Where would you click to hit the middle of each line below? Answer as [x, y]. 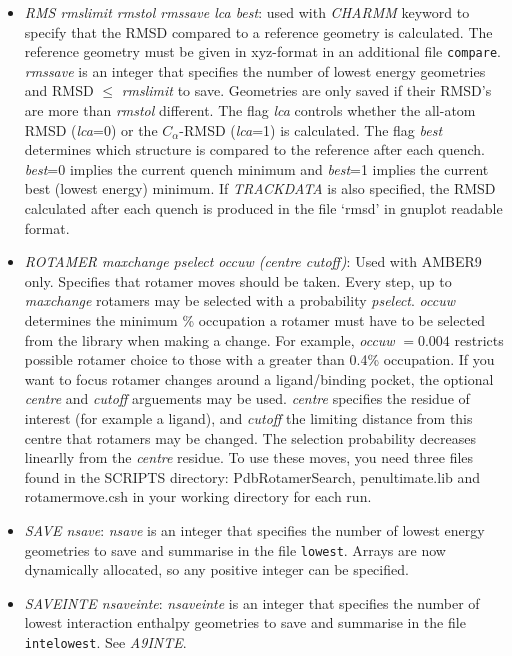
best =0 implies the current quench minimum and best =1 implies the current [256, 168]
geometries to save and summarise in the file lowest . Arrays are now [235, 549]
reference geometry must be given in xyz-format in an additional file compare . [262, 51]
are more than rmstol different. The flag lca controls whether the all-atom [250, 110]
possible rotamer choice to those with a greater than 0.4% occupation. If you [259, 359]
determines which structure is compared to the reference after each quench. [254, 149]
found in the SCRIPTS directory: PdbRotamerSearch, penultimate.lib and [252, 476]
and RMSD [59, 90]
